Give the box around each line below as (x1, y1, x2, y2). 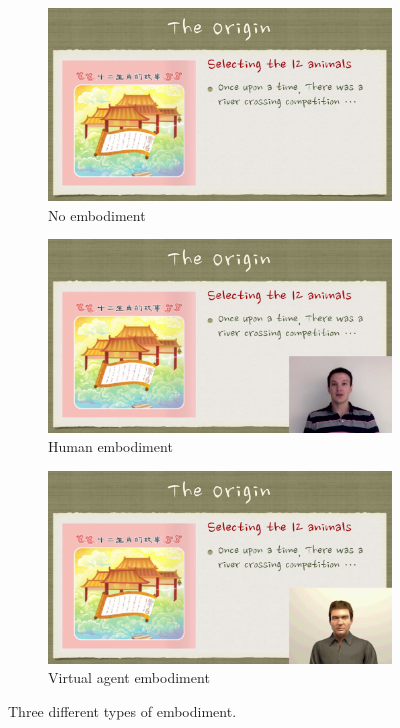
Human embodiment (48, 436, 173, 457)
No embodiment (48, 204, 146, 225)
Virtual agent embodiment (48, 667, 210, 688)
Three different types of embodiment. (8, 701, 237, 722)
